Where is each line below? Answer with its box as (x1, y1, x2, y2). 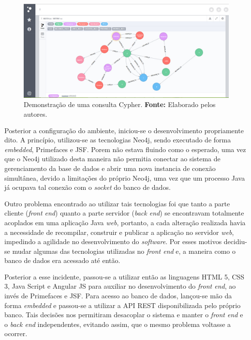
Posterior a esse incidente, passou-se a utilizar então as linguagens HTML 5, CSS (4, 271, 245, 281)
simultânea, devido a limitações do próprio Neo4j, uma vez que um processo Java (4, 172, 245, 183)
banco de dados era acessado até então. (4, 255, 120, 265)
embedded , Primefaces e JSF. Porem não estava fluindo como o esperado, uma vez (4, 144, 246, 154)
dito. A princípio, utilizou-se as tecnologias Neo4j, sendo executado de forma (4, 135, 231, 145)
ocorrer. (4, 328, 28, 339)
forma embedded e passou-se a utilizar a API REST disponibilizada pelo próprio (4, 300, 241, 310)
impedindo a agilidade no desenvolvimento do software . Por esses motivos (4, 236, 222, 247)
